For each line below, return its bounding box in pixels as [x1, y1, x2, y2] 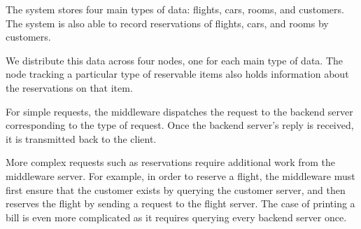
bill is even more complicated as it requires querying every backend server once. [6, 209, 347, 224]
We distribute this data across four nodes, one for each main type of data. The [6, 53, 343, 67]
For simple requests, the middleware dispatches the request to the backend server [6, 104, 353, 118]
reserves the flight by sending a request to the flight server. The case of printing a [6, 196, 355, 211]
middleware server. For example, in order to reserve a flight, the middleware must [6, 168, 355, 183]
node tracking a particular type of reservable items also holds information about [6, 67, 349, 81]
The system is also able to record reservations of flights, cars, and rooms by [6, 15, 329, 30]
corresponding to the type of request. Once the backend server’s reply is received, [6, 118, 354, 132]
